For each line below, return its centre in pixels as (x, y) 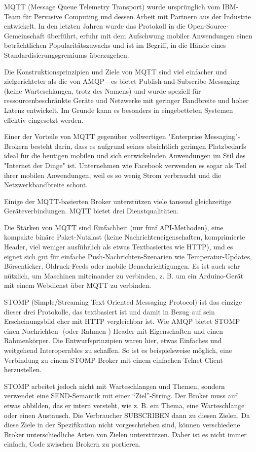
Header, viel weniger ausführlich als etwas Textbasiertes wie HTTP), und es (119, 247)
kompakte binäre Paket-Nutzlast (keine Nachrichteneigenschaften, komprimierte (125, 237)
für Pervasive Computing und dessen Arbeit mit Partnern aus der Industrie (137, 16)
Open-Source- (208, 26)
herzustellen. (23, 369)
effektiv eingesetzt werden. (44, 120)
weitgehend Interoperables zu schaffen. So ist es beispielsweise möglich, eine (118, 350)
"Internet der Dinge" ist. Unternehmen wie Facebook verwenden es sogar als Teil (125, 165)
